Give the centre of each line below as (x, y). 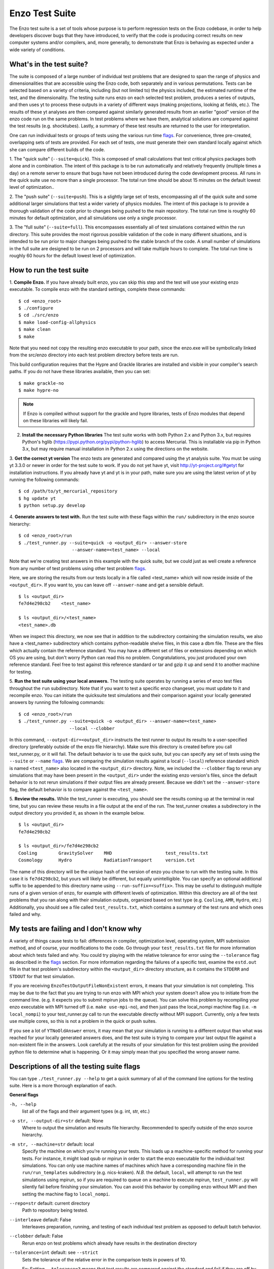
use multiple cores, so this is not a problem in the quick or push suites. (83, 1021)
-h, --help (23, 1104)
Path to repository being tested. (55, 1210)
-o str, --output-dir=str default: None (56, 1121)
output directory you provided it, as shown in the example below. (77, 813)
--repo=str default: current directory (50, 1203)
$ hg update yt (37, 498)
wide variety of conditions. (37, 49)
